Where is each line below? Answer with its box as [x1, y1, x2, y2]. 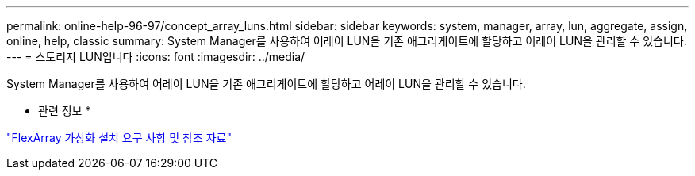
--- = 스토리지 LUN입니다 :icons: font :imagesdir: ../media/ [6, 50, 305, 63]
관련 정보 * [38, 104, 91, 117]
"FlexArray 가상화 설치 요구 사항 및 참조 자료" [6, 131, 232, 144]
